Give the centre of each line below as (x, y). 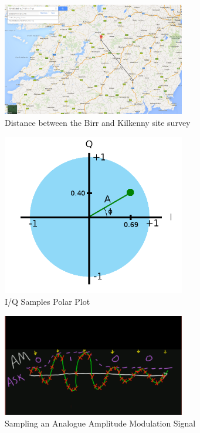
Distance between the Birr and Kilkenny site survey (98, 122)
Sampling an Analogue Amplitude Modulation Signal (100, 423)
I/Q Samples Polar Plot (48, 302)
